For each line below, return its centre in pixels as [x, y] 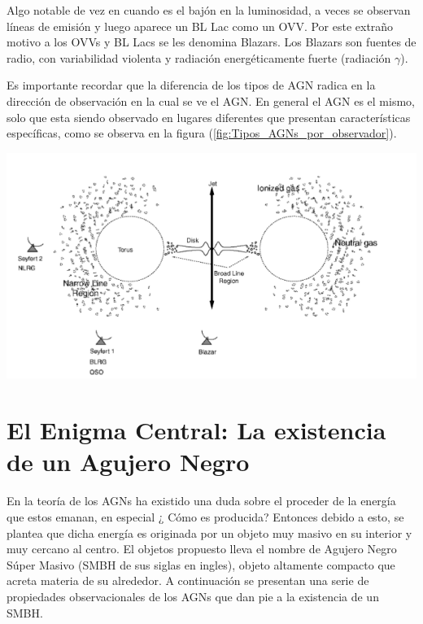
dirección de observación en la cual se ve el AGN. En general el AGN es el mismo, [211, 100]
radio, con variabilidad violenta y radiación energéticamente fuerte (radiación [199, 57]
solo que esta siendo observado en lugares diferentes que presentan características [209, 117]
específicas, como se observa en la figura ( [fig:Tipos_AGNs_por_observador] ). [202, 133]
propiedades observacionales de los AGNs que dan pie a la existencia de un [193, 596]
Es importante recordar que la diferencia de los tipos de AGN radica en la [191, 85]
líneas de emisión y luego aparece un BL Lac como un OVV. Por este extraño [200, 26]
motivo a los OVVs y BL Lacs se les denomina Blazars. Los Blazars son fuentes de [211, 42]
